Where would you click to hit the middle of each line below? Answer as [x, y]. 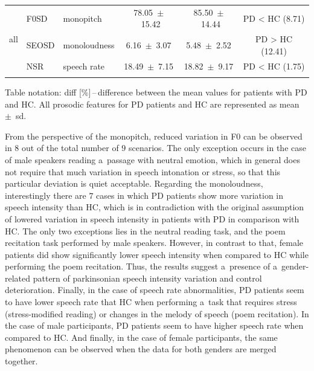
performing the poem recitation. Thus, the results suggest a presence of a [141, 266]
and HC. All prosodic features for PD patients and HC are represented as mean [152, 104]
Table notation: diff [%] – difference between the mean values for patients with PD [156, 92]
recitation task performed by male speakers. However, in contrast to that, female [154, 243]
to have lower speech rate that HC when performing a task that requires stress [151, 302]
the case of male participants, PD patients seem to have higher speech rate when [154, 325]
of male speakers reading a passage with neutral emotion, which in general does [152, 159]
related [18, 278]
